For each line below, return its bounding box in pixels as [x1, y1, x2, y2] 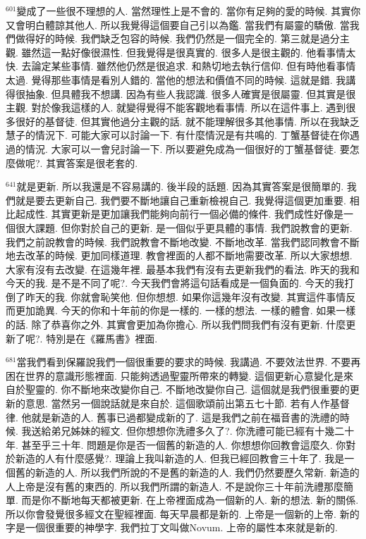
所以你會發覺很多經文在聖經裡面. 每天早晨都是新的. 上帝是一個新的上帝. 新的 [6, 506, 360, 521]
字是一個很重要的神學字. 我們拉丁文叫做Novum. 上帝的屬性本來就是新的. [6, 520, 338, 535]
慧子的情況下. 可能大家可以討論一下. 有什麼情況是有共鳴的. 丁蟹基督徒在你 [6, 128, 350, 142]
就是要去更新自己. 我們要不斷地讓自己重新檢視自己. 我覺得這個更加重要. [15, 192, 346, 207]
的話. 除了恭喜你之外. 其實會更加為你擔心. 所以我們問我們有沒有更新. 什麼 [6, 317, 346, 332]
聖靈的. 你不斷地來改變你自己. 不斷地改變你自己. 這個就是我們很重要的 [25, 382, 350, 397]
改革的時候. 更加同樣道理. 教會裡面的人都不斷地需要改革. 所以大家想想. [25, 248, 353, 263]
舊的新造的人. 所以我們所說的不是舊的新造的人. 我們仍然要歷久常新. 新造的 [15, 465, 360, 479]
